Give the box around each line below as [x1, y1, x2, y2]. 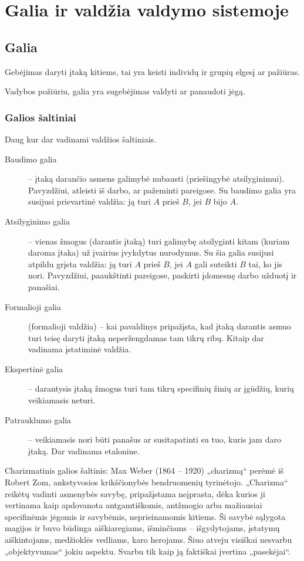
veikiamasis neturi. [28, 394, 96, 406]
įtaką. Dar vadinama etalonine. [28, 444, 140, 457]
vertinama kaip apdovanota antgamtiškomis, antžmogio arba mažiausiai [5, 499, 262, 511]
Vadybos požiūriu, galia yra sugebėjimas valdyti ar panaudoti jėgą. [5, 85, 245, 97]
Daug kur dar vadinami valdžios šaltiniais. [5, 132, 156, 145]
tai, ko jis [248, 257, 282, 270]
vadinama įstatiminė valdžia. [28, 343, 131, 355]
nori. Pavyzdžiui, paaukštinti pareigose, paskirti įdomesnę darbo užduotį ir [28, 269, 297, 281]
